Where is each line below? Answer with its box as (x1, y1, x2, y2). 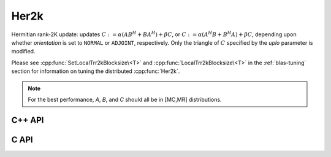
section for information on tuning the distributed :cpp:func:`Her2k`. (11, 67, 180, 75)
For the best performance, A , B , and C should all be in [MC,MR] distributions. (28, 96, 222, 103)
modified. (11, 48, 36, 55)
